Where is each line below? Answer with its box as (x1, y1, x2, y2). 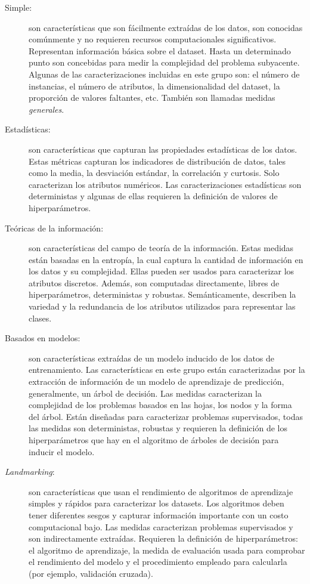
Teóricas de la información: (5, 221, 104, 234)
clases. (29, 311, 52, 324)
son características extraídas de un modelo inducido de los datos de (29, 351, 275, 364)
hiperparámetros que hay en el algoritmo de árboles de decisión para (29, 434, 279, 446)
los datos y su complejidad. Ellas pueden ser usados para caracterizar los (29, 265, 294, 277)
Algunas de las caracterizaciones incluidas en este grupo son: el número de (29, 67, 300, 80)
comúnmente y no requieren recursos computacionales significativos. (29, 33, 277, 45)
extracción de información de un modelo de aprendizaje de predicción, (29, 375, 284, 388)
